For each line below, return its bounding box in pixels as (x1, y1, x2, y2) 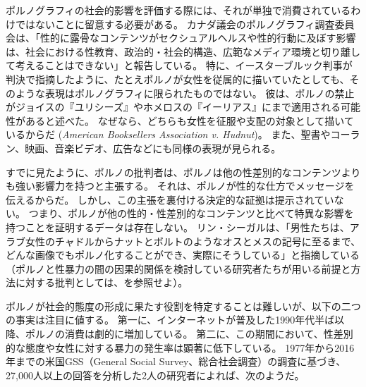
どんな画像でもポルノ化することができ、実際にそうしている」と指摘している (6, 247, 360, 262)
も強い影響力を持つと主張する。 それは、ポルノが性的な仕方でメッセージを (6, 178, 355, 193)
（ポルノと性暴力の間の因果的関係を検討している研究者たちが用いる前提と (6, 261, 351, 276)
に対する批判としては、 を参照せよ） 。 (15, 275, 188, 290)
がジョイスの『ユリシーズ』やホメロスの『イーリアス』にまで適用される (6, 99, 341, 114)
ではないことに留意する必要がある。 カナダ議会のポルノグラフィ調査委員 (15, 16, 355, 31)
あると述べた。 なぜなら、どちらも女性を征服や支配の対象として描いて (25, 113, 354, 128)
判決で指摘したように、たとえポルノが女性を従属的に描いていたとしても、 (6, 71, 350, 86)
